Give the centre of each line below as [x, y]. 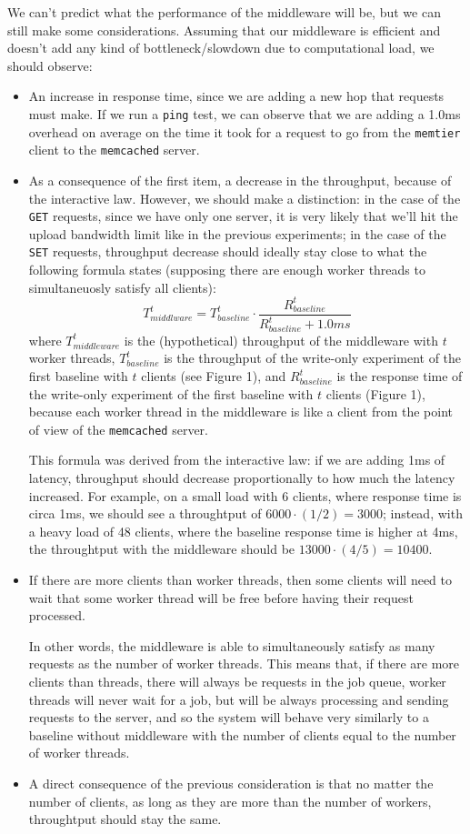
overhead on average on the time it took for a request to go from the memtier [245, 131]
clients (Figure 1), [375, 393]
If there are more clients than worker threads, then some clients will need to [240, 580]
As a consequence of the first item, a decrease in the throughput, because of [240, 180]
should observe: [50, 65]
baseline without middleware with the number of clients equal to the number [242, 734]
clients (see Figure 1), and [214, 376]
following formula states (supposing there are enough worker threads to [227, 270]
